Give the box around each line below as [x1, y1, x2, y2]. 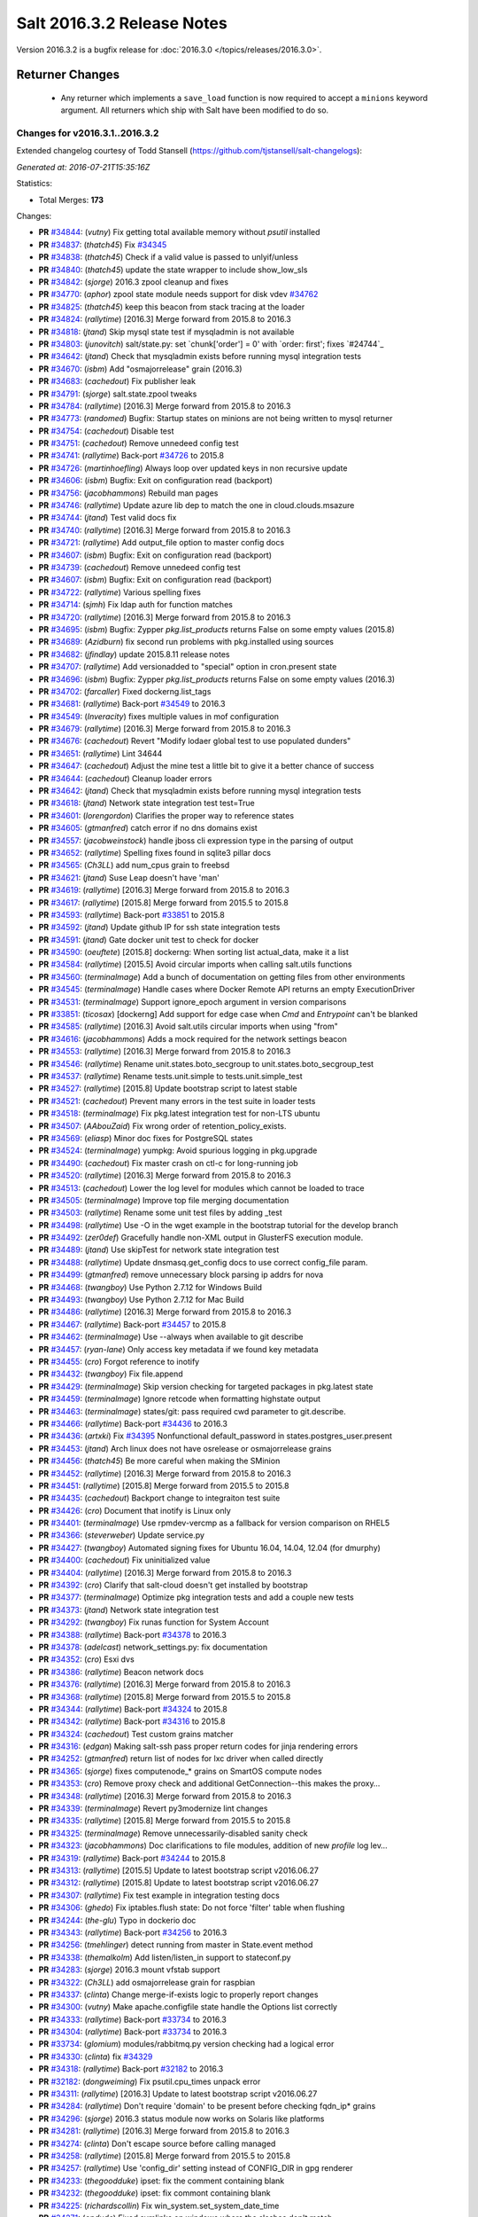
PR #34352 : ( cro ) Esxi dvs [38, 1654, 135, 1665]
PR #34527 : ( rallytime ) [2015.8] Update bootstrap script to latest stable [38, 1083, 297, 1094]
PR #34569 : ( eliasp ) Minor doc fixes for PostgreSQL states [38, 1132, 253, 1143]
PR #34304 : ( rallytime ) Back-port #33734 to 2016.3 [38, 2026, 227, 2037]
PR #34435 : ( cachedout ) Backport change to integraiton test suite [38, 1492, 281, 1503]
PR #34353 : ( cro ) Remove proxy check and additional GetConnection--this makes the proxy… [38, 1778, 381, 1789]
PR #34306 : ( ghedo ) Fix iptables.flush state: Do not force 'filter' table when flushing [38, 1902, 345, 1913]
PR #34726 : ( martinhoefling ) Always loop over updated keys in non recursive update [38, 462, 348, 474]
